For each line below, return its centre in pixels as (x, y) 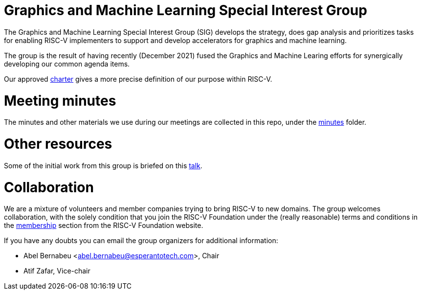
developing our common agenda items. (67, 64)
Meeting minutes (60, 101)
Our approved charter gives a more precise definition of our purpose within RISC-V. (138, 79)
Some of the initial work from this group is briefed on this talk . (103, 165)
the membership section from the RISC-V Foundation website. (104, 226)
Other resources (58, 144)
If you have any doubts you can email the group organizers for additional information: (141, 241)
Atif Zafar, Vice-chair (57, 271)
